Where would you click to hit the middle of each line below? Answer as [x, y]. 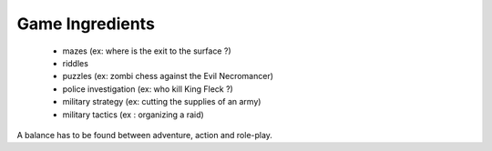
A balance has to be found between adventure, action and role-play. [145, 135]
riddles [75, 63]
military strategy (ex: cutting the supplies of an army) [162, 102]
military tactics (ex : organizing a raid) [133, 115]
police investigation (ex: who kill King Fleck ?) [148, 89]
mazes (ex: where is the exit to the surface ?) [147, 51]
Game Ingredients [86, 24]
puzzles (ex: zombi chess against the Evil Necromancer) [168, 76]
